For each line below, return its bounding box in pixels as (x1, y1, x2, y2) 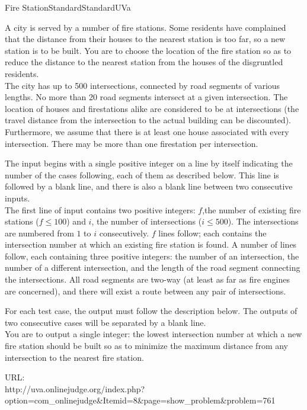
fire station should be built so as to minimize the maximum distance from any (5, 339, 289, 352)
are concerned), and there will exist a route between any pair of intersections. (5, 284, 286, 297)
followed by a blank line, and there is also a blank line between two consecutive (5, 180, 293, 193)
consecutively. (99, 226, 149, 239)
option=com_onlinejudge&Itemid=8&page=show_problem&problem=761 (5, 394, 276, 406)
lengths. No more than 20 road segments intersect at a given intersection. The (5, 91, 288, 103)
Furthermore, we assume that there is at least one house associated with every (5, 125, 289, 137)
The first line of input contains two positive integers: (5, 203, 196, 216)
